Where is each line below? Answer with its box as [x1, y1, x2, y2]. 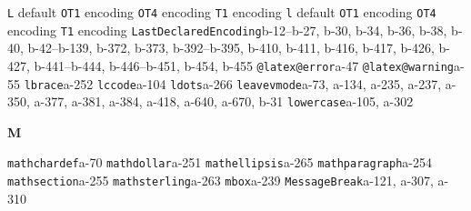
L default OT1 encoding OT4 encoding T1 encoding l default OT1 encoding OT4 [7, 3, 436, 21]
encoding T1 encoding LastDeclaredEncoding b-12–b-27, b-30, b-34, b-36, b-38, [7, 20, 447, 39]
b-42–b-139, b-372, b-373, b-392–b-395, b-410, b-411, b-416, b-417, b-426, [27, 38, 435, 57]
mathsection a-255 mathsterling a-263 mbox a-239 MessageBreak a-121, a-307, [7, 171, 434, 190]
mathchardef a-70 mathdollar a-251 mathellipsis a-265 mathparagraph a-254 [7, 153, 432, 172]
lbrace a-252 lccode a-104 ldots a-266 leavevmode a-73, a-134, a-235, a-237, [24, 74, 442, 93]
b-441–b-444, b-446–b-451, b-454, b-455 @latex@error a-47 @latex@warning [34, 55, 455, 75]
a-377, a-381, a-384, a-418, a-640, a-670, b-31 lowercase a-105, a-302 [34, 92, 414, 111]
